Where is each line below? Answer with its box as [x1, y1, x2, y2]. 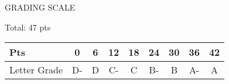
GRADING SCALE [5, 1, 76, 13]
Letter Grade [9, 63, 63, 77]
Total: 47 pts [5, 21, 51, 33]
